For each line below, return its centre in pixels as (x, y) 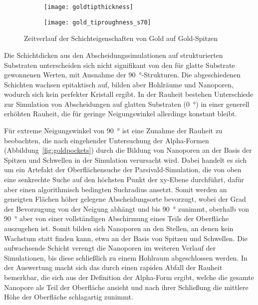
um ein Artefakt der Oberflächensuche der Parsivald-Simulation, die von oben (123, 169)
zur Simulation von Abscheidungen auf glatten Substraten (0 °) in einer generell (127, 104)
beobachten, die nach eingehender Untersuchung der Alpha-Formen (107, 140)
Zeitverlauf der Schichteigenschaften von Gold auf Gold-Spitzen (121, 38)
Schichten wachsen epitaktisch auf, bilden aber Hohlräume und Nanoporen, (119, 84)
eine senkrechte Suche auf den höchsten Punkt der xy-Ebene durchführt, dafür (124, 179)
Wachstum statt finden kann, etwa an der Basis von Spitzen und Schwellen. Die (126, 238)
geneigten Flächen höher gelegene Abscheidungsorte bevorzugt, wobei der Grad (125, 199)
